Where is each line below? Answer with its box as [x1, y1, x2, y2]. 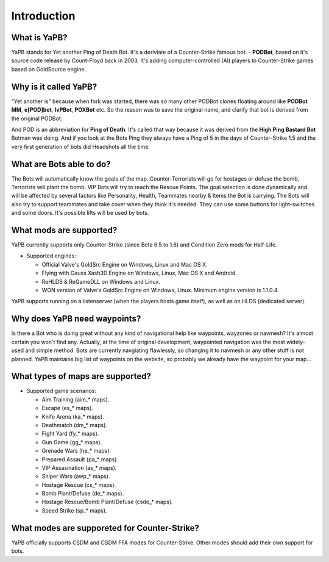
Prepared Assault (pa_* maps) [41, 455, 117, 463]
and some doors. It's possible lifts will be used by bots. [11, 209, 149, 217]
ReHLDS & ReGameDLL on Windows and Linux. [41, 278, 161, 285]
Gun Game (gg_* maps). [41, 438, 102, 445]
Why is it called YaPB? [11, 81, 97, 92]
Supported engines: [26, 252, 76, 259]
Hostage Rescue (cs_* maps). [41, 481, 116, 488]
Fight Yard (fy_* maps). [41, 430, 99, 438]
